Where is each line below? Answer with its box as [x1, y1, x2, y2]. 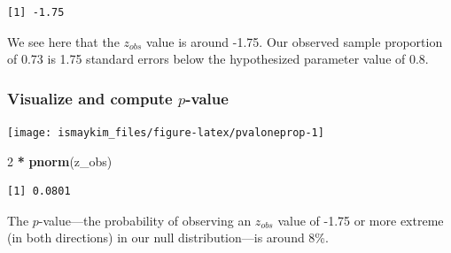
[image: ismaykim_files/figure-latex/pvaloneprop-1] [7, 126, 324, 139]
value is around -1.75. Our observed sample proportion [146, 32, 443, 50]
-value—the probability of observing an [38, 211, 252, 229]
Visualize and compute [7, 87, 173, 109]
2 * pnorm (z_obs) [7, 151, 113, 170]
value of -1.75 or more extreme [277, 211, 444, 229]
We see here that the [7, 32, 120, 50]
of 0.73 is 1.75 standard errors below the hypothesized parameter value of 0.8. [7, 50, 429, 68]
